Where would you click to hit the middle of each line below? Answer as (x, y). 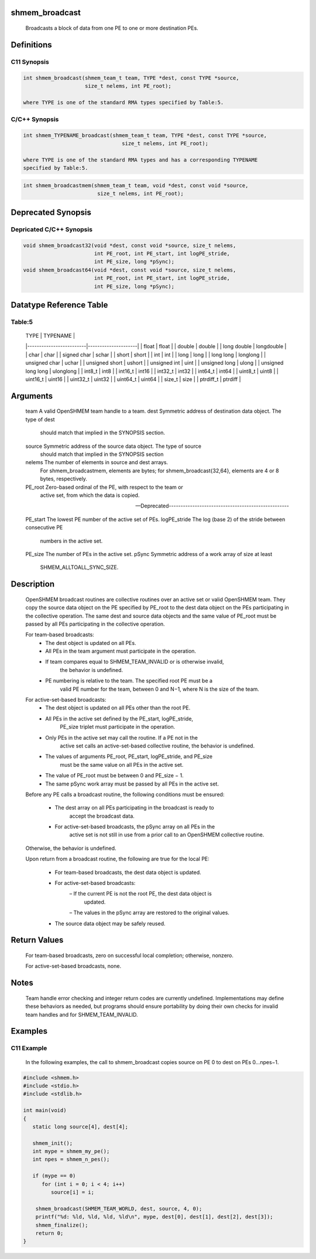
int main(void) (45, 1110)
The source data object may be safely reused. (110, 923)
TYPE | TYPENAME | (50, 336)
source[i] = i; (73, 1192)
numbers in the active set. (71, 541)
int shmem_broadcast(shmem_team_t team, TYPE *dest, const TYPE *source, (131, 78)
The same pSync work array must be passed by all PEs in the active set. (132, 784)
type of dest (40, 419)
